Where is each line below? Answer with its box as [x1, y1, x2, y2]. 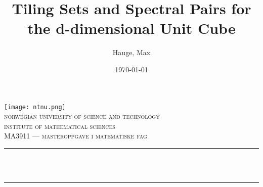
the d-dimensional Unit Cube [27, 18, 236, 38]
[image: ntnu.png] [4, 103, 66, 111]
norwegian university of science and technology [4, 111, 160, 121]
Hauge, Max [112, 47, 151, 58]
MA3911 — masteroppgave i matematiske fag [4, 130, 147, 141]
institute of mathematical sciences [4, 120, 115, 131]
